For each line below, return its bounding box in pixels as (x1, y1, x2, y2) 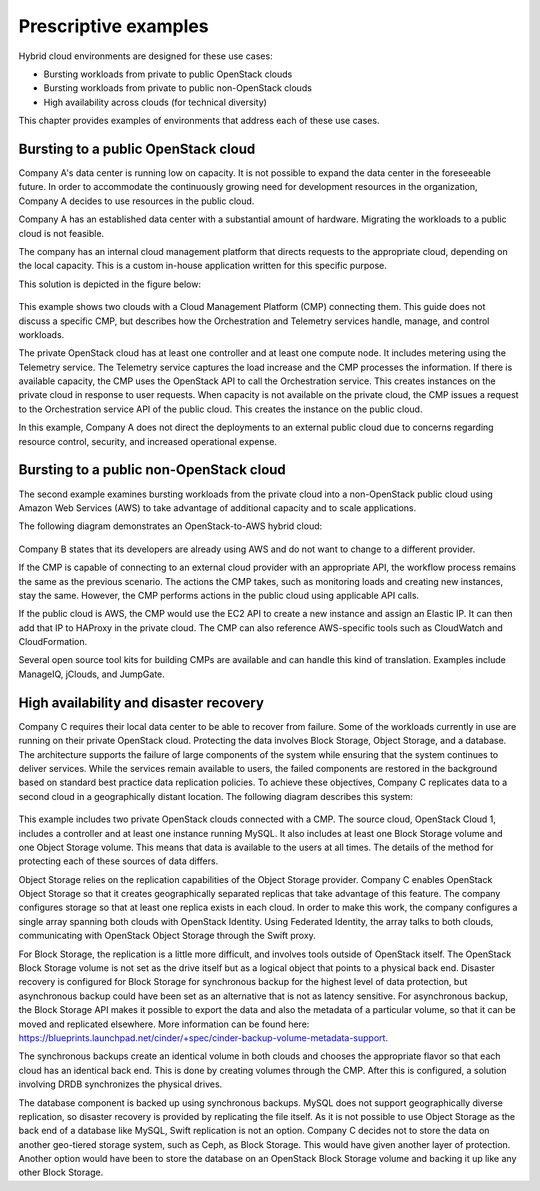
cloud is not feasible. (18, 227, 105, 239)
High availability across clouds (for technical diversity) (43, 96, 267, 108)
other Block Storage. (18, 1166, 104, 1179)
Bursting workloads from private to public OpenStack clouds (43, 68, 293, 80)
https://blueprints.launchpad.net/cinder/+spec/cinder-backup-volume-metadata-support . (18, 1031, 389, 1044)
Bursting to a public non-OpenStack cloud (18, 461, 287, 479)
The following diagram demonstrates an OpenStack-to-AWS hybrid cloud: (18, 520, 323, 532)
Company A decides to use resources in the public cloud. (18, 195, 255, 207)
